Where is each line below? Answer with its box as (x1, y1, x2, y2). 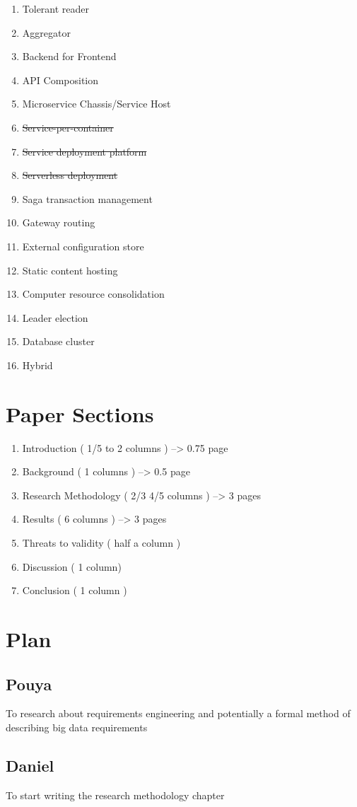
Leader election (22, 310, 88, 325)
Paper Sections (6, 399, 154, 428)
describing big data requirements (6, 719, 148, 734)
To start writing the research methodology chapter (6, 787, 225, 802)
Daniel (6, 754, 54, 776)
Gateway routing (22, 215, 95, 230)
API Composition (22, 72, 99, 87)
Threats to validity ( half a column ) (22, 535, 181, 550)
